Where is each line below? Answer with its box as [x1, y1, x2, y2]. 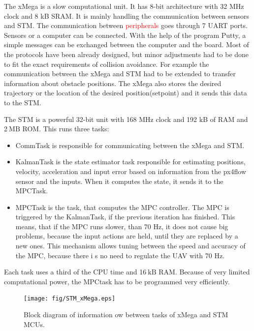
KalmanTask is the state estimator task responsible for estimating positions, [15, 156, 246, 167]
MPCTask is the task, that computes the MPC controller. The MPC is [15, 202, 229, 212]
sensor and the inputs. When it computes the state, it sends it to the [15, 176, 223, 186]
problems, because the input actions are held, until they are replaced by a [15, 231, 238, 241]
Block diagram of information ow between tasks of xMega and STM [24, 309, 228, 320]
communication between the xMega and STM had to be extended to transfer [4, 68, 236, 79]
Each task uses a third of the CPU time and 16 [4, 267, 147, 277]
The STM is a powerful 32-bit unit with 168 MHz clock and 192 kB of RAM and [4, 114, 248, 124]
